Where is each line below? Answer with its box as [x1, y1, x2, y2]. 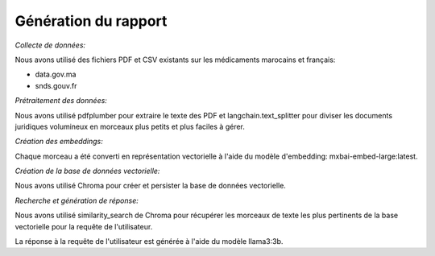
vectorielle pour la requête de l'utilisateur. [14, 221, 153, 231]
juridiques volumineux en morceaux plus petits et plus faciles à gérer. [14, 122, 246, 131]
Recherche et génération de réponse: [14, 196, 139, 205]
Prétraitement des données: [14, 96, 108, 105]
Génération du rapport [14, 12, 168, 30]
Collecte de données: [14, 40, 86, 50]
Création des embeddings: [14, 137, 104, 147]
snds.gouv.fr [35, 81, 77, 90]
